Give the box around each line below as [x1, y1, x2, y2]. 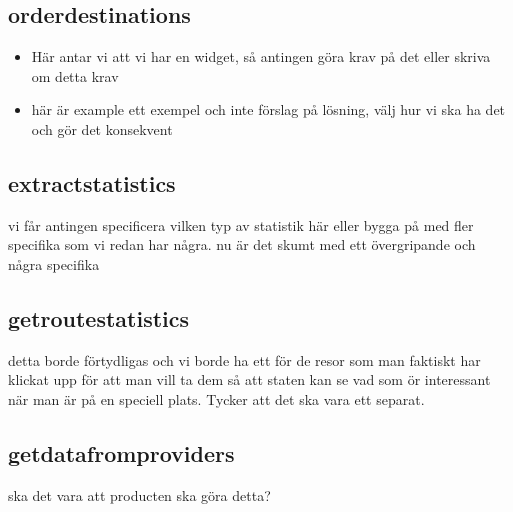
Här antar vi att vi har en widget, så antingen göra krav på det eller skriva [31, 46, 491, 67]
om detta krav [31, 65, 119, 86]
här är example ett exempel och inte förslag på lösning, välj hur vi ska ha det [31, 99, 506, 120]
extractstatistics [8, 167, 176, 198]
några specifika [8, 253, 100, 274]
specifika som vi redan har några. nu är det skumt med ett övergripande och [8, 234, 476, 255]
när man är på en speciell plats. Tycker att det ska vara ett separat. [8, 388, 425, 409]
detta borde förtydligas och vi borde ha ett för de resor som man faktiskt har [8, 349, 481, 370]
